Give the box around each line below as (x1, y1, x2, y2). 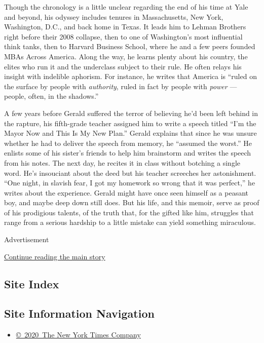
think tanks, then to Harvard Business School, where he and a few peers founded (4, 41, 255, 52)
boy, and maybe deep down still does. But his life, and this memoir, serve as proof (4, 197, 259, 208)
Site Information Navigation (4, 306, 155, 321)
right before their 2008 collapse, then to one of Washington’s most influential (4, 31, 243, 42)
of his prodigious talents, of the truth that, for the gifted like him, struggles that (4, 207, 254, 217)
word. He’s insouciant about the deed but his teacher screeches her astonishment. (4, 167, 256, 178)
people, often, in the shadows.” (4, 91, 99, 101)
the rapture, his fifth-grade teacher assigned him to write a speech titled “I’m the (4, 118, 256, 128)
